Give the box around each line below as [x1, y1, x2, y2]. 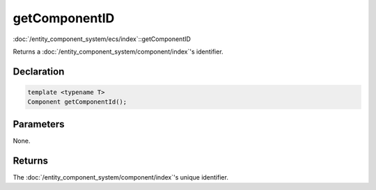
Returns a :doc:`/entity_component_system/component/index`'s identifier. [13, 47, 224, 56]
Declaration [13, 65, 65, 77]
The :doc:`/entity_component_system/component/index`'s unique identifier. [13, 173, 229, 181]
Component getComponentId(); [27, 98, 127, 106]
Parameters [13, 118, 65, 130]
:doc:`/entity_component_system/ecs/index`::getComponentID [13, 35, 191, 43]
